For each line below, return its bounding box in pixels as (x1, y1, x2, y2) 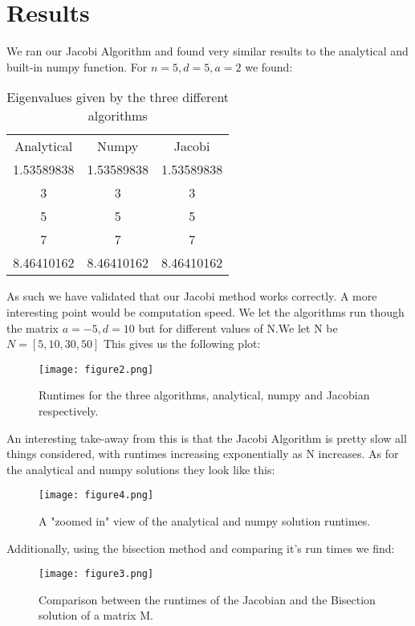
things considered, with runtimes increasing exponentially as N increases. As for (6, 445, 399, 462)
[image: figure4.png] (39, 489, 154, 501)
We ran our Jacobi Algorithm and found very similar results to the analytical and (6, 43, 409, 59)
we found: (245, 58, 293, 75)
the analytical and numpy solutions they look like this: (6, 460, 275, 477)
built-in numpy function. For (6, 58, 148, 75)
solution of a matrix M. (39, 607, 153, 624)
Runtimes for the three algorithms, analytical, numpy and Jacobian (39, 387, 370, 403)
